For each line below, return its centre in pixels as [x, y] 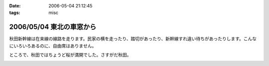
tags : [15, 13]
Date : [15, 6]
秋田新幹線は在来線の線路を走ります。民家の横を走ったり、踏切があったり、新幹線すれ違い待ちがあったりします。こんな [133, 39]
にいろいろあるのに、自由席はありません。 [53, 46]
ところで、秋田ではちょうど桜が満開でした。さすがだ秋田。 [70, 55]
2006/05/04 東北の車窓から [53, 27]
